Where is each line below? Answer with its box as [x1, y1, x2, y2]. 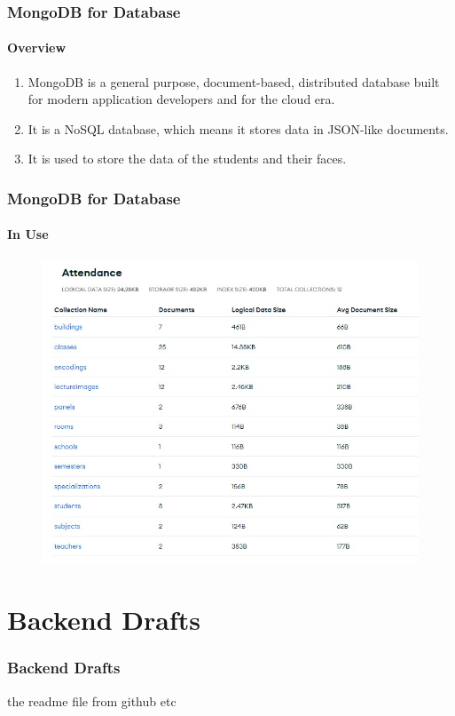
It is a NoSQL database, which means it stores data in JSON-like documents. [27, 119, 449, 138]
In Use [7, 225, 49, 243]
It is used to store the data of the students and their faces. [27, 149, 347, 168]
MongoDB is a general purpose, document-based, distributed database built [27, 72, 440, 91]
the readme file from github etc [7, 691, 177, 710]
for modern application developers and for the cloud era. [27, 90, 335, 108]
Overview [7, 38, 67, 57]
